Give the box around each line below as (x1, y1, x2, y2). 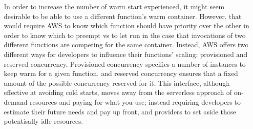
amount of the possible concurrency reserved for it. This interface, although (4, 77, 230, 88)
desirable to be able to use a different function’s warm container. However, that (4, 11, 242, 21)
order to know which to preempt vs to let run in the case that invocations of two (4, 30, 246, 40)
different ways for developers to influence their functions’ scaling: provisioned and (4, 49, 248, 59)
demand (4, 96, 28, 107)
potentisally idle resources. (4, 116, 83, 126)
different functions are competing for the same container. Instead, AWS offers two (4, 39, 249, 50)
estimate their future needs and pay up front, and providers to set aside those (4, 106, 236, 116)
